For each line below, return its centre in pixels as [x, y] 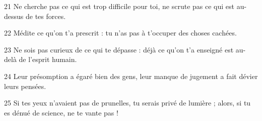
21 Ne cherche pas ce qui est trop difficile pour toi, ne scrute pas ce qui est [119, 6]
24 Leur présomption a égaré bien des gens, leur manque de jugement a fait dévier [131, 76]
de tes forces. [46, 16]
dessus [14, 16]
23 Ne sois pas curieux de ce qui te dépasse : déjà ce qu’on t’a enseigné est [119, 49]
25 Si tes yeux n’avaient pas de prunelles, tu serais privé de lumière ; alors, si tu [127, 103]
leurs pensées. [25, 86]
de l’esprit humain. [48, 59]
